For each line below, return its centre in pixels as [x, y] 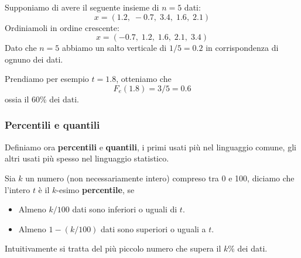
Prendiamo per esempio [47, 79]
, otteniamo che [144, 79]
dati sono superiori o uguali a [153, 228]
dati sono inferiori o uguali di [125, 209]
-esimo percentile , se [95, 189]
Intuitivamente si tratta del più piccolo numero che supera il [113, 248]
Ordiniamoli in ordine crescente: [62, 27]
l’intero [18, 189]
